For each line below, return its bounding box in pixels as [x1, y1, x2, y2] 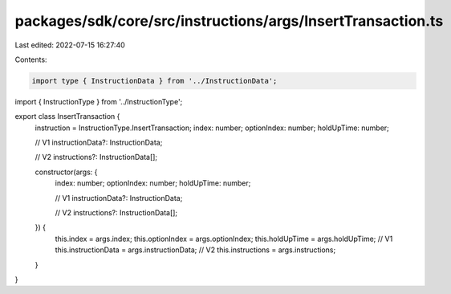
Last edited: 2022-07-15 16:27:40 [14, 40, 126, 50]
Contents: [14, 55, 47, 64]
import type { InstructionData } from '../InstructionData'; [31, 76, 278, 85]
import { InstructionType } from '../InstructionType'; [14, 96, 183, 106]
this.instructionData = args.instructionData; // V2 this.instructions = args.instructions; [55, 245, 336, 255]
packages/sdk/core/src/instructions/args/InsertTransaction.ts [14, 12, 444, 30]
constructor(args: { [35, 167, 98, 177]
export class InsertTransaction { [14, 112, 120, 121]
